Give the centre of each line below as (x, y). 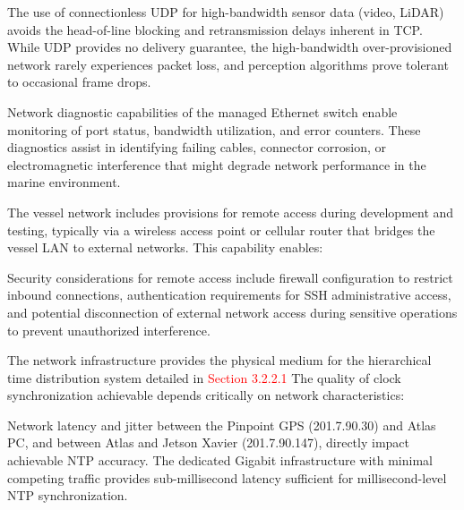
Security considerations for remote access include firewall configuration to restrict (230, 277)
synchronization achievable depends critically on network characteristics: (206, 395)
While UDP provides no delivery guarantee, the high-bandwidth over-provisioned (230, 47)
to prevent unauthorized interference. (109, 330)
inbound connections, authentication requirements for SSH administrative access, (229, 295)
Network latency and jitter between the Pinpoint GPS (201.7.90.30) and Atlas (222, 425)
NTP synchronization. (68, 495)
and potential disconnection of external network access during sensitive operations (232, 312)
